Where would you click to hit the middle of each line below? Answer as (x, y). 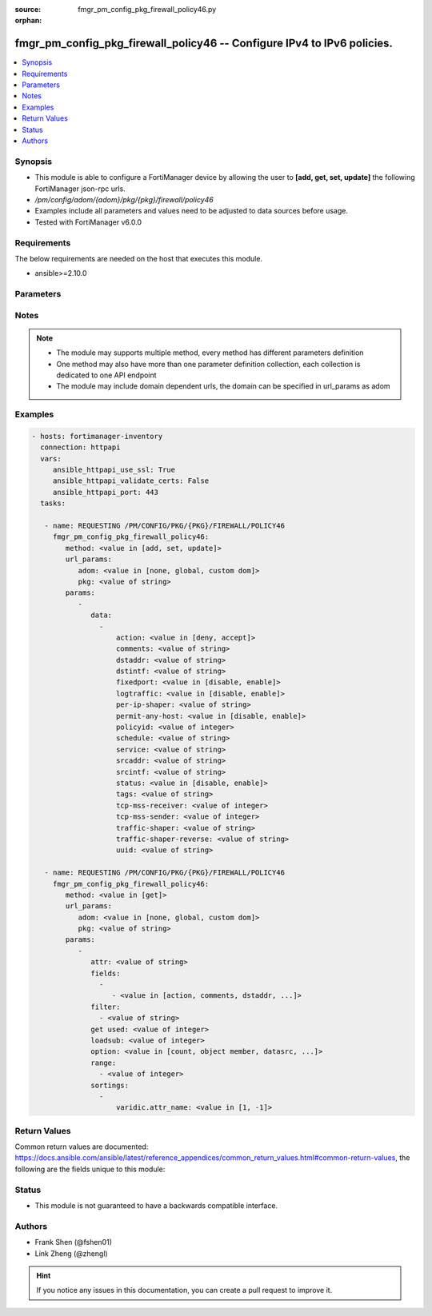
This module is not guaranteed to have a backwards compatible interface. (156, 1205)
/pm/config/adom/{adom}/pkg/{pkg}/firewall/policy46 (124, 199)
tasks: (53, 503)
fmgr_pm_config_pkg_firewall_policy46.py (147, 9)
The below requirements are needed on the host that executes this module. (139, 258)
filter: (106, 1007)
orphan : (28, 21)
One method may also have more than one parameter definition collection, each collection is (208, 364)
